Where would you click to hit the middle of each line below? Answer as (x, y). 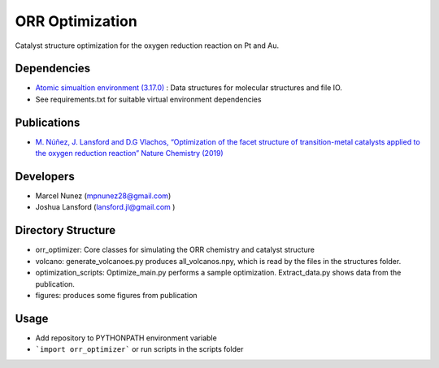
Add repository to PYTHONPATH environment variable (126, 338)
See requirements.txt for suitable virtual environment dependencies (148, 99)
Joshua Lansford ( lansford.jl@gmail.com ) (105, 207)
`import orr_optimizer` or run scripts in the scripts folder (139, 349)
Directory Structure (65, 230)
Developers (45, 176)
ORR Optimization (76, 21)
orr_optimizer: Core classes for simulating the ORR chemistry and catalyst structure (175, 250)
